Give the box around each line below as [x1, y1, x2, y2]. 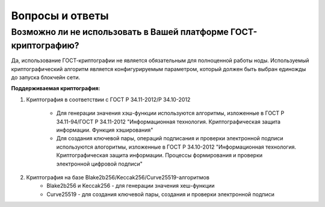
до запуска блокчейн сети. [11, 74, 81, 81]
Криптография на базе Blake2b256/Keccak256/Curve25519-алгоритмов [26, 173, 210, 181]
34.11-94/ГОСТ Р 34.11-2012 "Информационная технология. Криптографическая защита [56, 118, 281, 125]
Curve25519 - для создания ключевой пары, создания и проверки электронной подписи [46, 190, 275, 198]
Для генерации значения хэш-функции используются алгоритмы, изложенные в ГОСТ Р [56, 110, 285, 117]
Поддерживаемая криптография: [11, 85, 101, 92]
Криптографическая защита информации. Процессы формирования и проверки [56, 152, 263, 159]
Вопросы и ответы [11, 9, 109, 22]
